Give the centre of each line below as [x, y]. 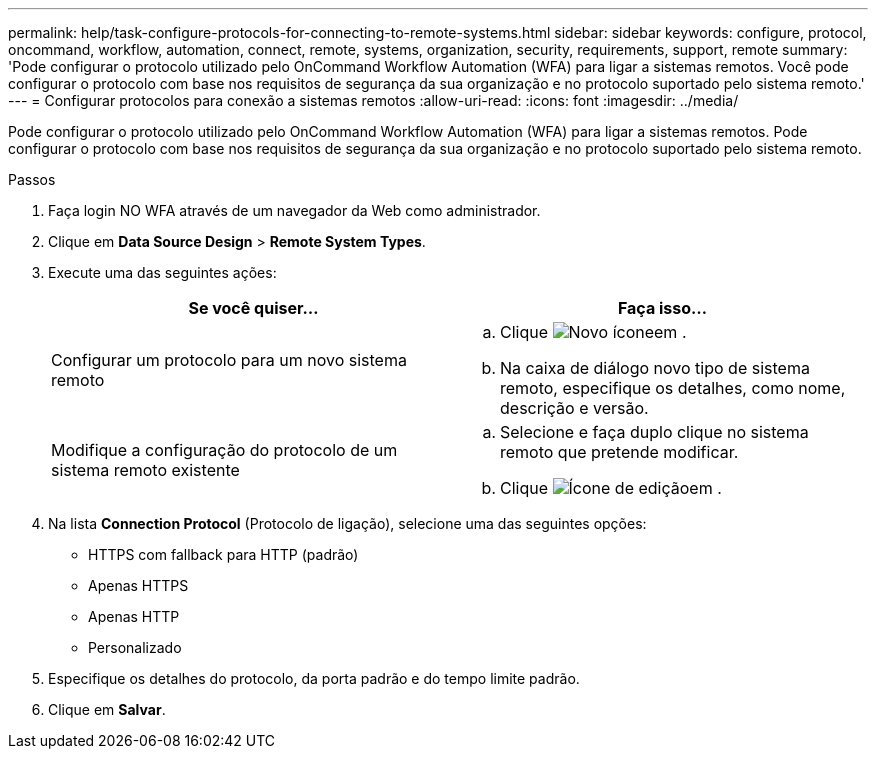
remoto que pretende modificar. [619, 452]
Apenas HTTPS [138, 585]
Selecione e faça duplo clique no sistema [654, 432]
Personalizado [135, 647]
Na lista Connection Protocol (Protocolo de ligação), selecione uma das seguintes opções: [347, 523]
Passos [32, 179]
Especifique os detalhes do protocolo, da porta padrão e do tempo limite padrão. [314, 678]
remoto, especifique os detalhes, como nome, [673, 388]
